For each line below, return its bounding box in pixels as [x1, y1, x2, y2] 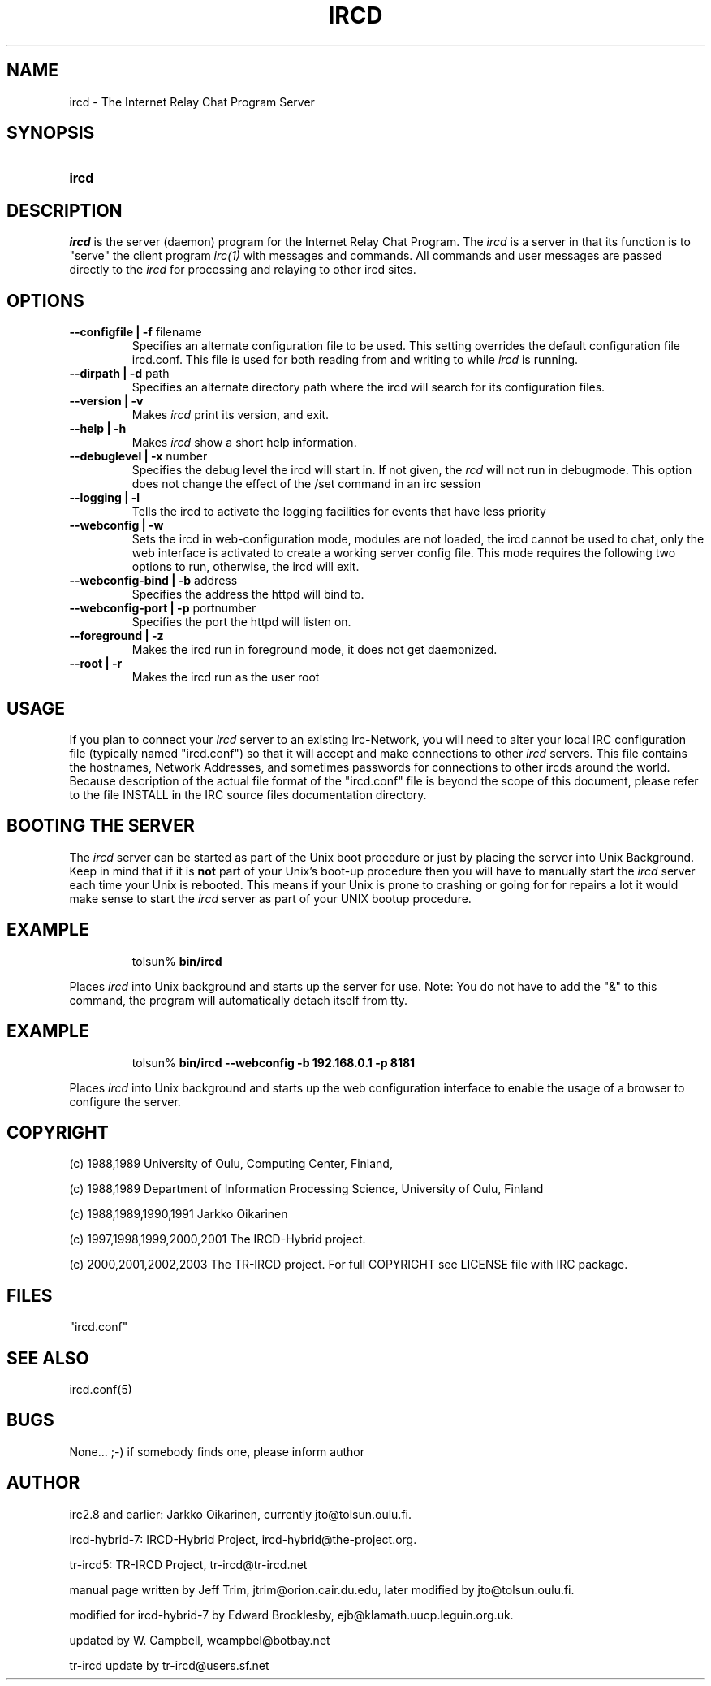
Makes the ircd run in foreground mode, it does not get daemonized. [131, 642, 498, 657]
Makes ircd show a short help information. [131, 435, 357, 450]
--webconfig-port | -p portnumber [69, 601, 256, 616]
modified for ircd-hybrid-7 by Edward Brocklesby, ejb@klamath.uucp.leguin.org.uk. [69, 1607, 514, 1622]
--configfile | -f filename [69, 325, 202, 339]
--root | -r [69, 656, 123, 671]
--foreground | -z [69, 629, 164, 643]
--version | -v [69, 394, 144, 409]
